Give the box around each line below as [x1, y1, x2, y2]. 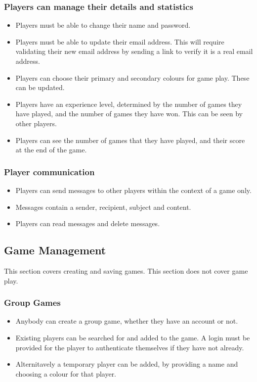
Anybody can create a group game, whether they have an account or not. [15, 316, 238, 326]
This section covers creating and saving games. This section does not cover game [4, 265, 248, 276]
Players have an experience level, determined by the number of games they [15, 98, 242, 109]
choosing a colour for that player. [15, 368, 117, 379]
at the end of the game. [15, 144, 87, 155]
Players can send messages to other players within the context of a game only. [15, 185, 252, 195]
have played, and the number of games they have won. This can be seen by [15, 108, 243, 119]
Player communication [4, 165, 95, 178]
